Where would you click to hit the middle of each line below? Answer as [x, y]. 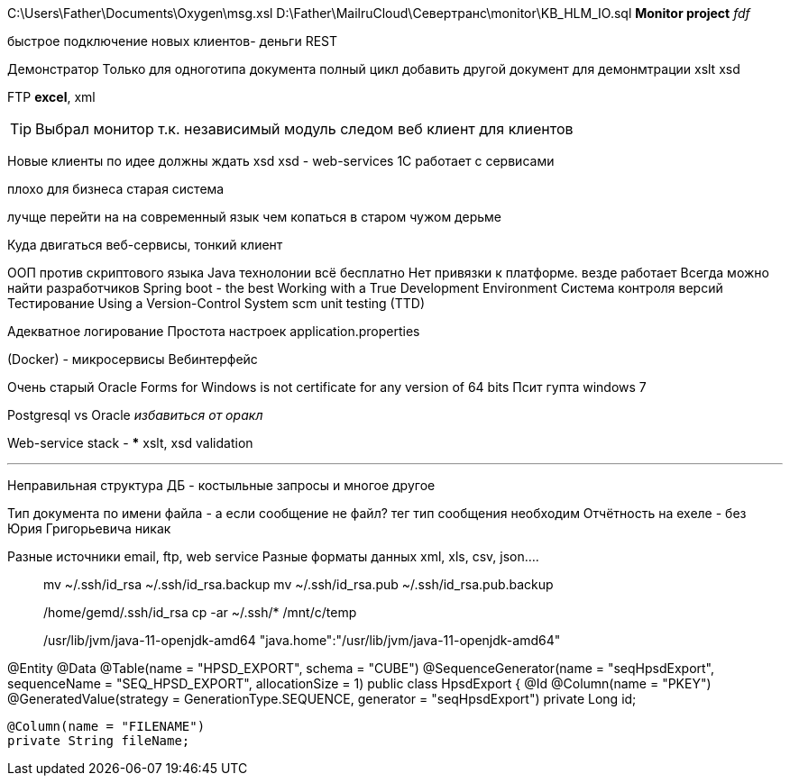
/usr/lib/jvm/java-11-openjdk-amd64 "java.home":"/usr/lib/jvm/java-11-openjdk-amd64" [302, 640]
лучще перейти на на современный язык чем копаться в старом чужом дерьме [254, 217]
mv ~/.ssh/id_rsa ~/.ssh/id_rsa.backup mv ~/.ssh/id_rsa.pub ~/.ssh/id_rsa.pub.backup [299, 584]
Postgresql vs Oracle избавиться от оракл [135, 415]
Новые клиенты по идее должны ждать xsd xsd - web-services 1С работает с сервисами [281, 161]
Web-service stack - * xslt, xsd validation [130, 443]
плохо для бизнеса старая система [116, 189]
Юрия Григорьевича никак [89, 528]
